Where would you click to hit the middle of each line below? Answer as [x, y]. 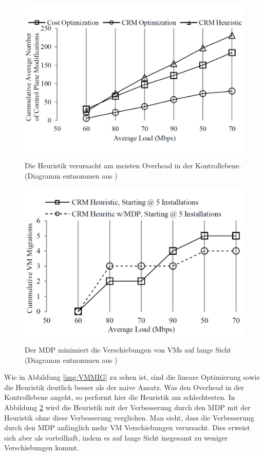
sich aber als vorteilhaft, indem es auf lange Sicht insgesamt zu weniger [116, 437]
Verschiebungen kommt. [42, 448]
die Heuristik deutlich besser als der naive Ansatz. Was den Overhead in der [124, 387]
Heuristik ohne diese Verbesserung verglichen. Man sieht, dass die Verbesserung [129, 417]
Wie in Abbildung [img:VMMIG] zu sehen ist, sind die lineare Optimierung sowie [132, 377]
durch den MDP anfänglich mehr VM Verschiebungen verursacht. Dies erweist [127, 427]
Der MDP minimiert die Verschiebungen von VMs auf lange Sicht [128, 349]
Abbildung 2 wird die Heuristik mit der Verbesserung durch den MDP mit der [127, 407]
